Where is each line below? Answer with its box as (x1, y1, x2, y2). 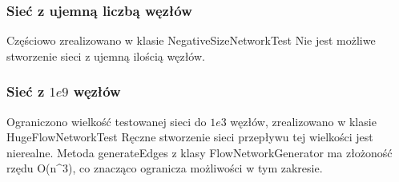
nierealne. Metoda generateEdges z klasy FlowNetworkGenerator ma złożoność (6, 144, 393, 160)
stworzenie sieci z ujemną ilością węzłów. (6, 47, 205, 64)
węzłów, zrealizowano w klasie (230, 113, 377, 129)
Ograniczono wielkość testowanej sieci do (6, 113, 207, 129)
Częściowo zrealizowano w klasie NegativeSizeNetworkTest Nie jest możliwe (6, 32, 376, 49)
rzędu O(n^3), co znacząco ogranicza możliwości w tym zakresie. (6, 160, 323, 176)
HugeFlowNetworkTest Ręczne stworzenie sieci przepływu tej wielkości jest (6, 129, 373, 145)
